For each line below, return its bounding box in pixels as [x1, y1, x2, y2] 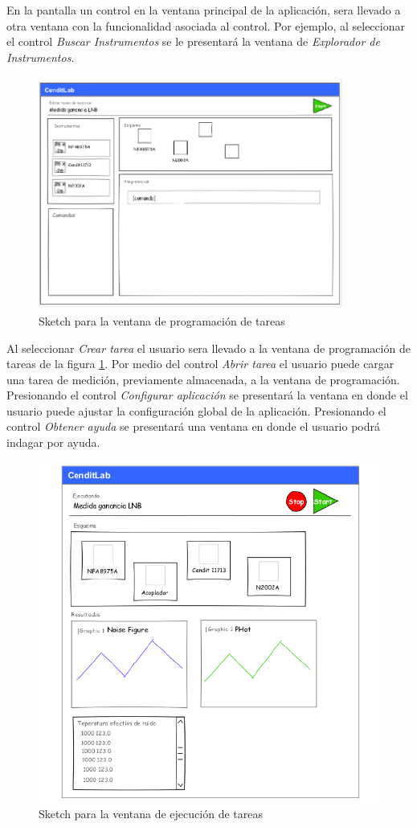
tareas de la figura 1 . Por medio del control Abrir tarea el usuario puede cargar [6, 355, 395, 372]
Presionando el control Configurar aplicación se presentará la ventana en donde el [6, 387, 408, 403]
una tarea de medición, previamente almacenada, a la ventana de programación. [6, 371, 400, 387]
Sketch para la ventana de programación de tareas [39, 312, 285, 329]
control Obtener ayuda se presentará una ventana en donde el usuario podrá [6, 418, 381, 435]
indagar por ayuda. [6, 434, 100, 451]
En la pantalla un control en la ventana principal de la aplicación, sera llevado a [6, 2, 401, 18]
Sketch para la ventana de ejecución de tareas [39, 805, 263, 822]
